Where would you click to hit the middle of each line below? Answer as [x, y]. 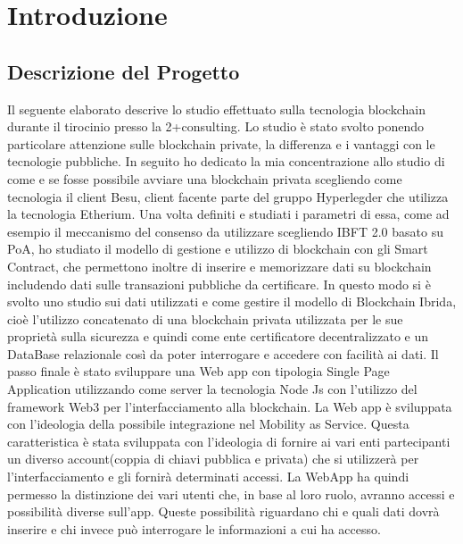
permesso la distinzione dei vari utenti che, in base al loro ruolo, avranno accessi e [231, 494]
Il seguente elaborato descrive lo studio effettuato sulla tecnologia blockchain [216, 109]
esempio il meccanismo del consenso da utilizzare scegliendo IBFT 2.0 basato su [225, 231]
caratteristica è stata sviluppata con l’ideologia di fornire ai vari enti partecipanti [229, 441]
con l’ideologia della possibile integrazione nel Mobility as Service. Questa [208, 424]
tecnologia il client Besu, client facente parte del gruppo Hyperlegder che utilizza [228, 196]
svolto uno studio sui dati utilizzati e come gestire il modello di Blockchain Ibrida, [232, 301]
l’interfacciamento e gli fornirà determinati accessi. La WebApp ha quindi [208, 477]
